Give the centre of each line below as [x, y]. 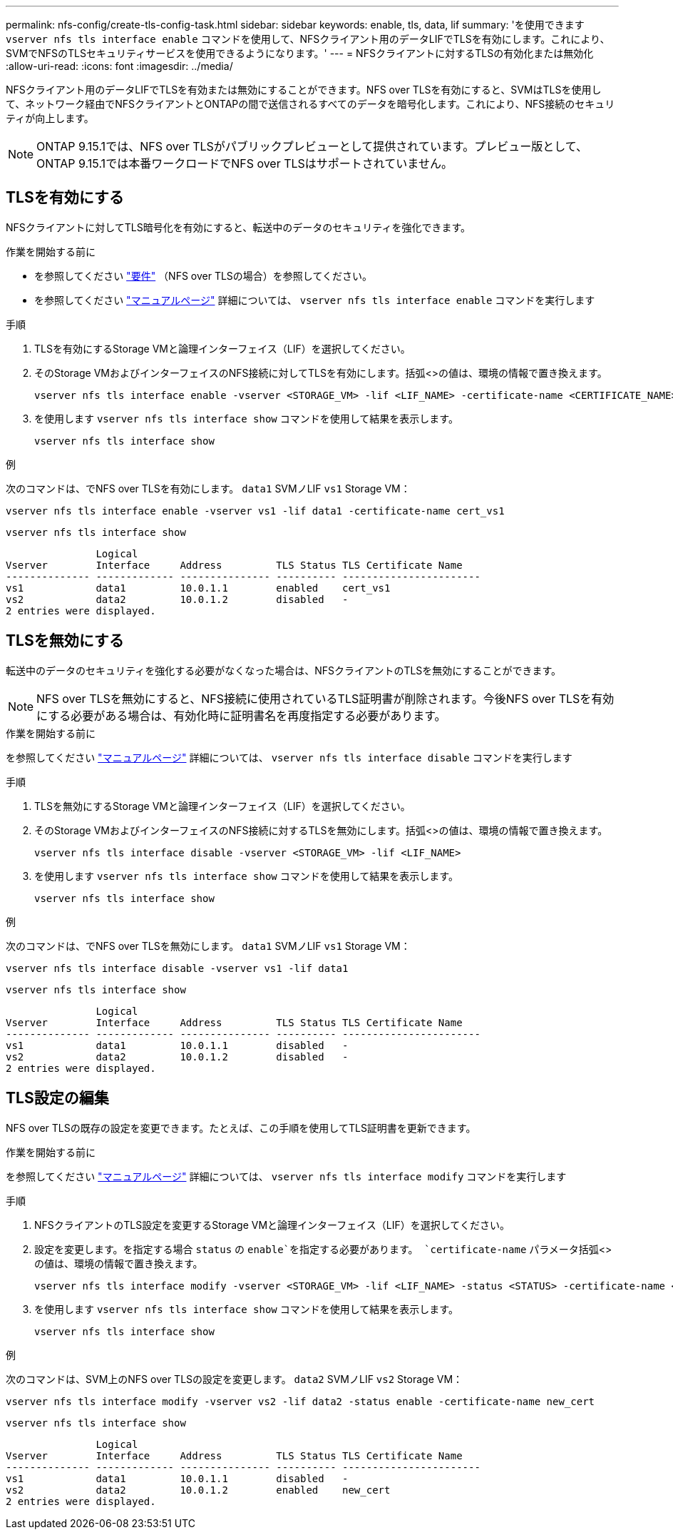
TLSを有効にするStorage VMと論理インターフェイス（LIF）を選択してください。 [222, 348]
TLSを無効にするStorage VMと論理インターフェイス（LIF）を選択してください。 [222, 806]
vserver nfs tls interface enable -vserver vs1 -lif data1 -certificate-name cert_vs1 [255, 511]
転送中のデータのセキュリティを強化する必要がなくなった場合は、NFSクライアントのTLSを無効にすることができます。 [284, 670]
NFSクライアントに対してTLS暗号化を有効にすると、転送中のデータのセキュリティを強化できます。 [238, 227]
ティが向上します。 [50, 118]
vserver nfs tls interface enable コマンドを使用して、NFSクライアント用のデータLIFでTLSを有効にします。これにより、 [308, 39]
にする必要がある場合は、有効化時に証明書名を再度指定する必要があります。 [241, 715]
